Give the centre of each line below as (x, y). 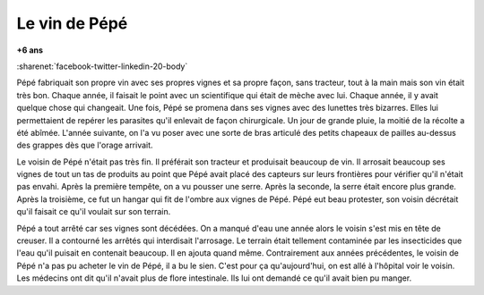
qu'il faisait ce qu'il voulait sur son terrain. (94, 212)
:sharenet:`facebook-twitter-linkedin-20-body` (102, 66)
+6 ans (30, 50)
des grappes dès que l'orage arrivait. (85, 145)
